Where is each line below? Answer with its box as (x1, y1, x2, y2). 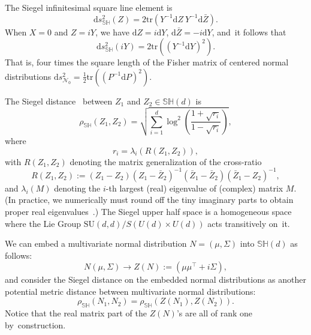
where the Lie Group (5, 217, 81, 229)
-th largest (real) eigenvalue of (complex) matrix (105, 181, 283, 194)
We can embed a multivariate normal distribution (5, 237, 187, 250)
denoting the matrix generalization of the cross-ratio (70, 155, 262, 167)
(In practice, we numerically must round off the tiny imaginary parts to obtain (5, 193, 294, 206)
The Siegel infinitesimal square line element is (5, 1, 173, 13)
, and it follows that (212, 25, 286, 38)
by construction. (5, 318, 66, 331)
